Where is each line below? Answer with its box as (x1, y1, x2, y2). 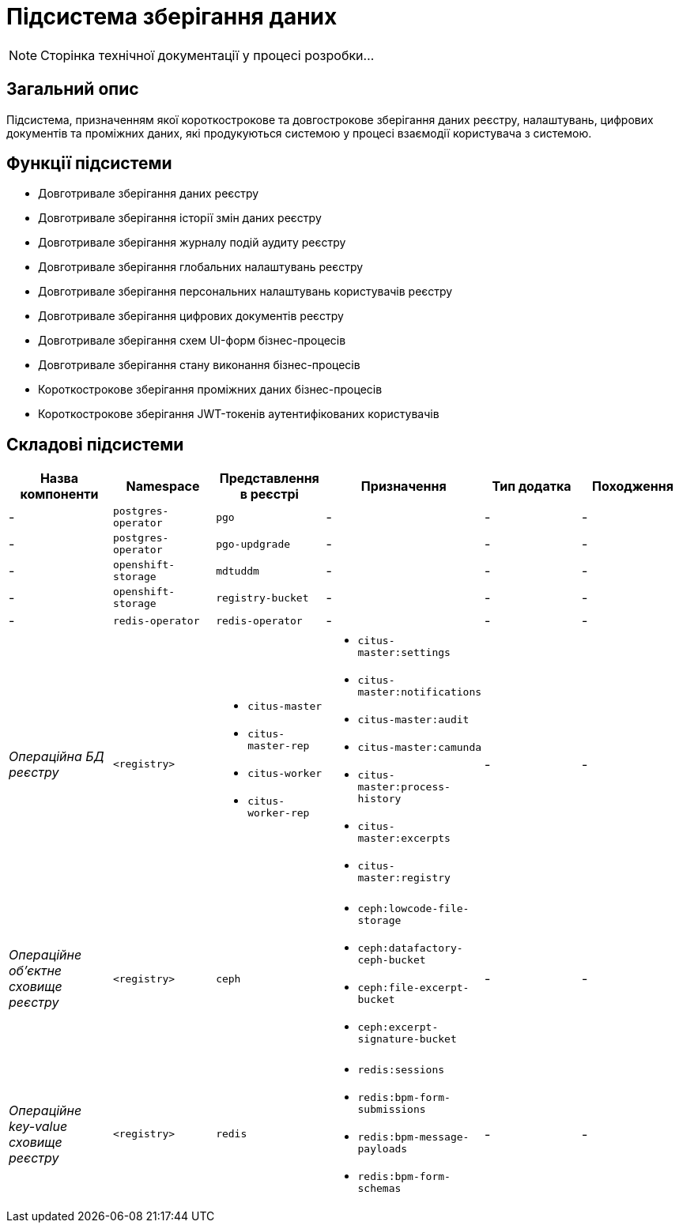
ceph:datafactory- (357, 942, 463, 955)
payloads (357, 1143, 408, 1155)
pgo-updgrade (216, 537, 291, 550)
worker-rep (247, 806, 310, 819)
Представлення (219, 470, 319, 487)
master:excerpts (357, 832, 451, 845)
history (357, 793, 402, 805)
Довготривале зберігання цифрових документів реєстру (38, 309, 344, 323)
